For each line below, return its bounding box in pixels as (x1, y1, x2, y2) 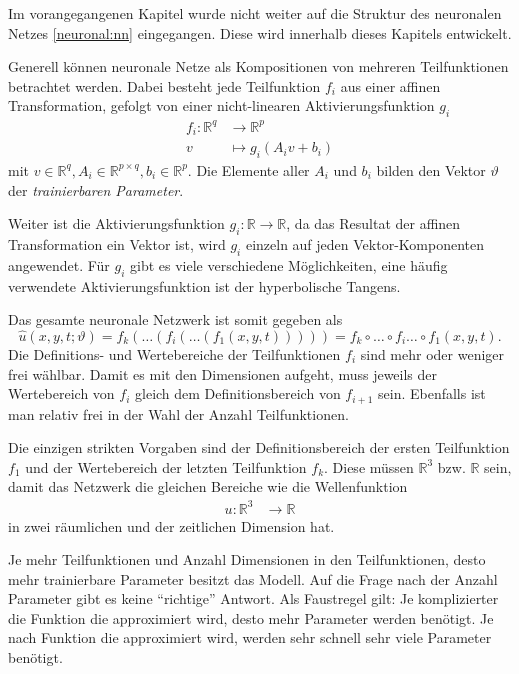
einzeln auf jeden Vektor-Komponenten (245, 233, 484, 254)
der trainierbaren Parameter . (8, 179, 184, 200)
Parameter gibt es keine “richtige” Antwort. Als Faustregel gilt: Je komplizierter (8, 588, 499, 609)
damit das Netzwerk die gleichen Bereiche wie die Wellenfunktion (8, 476, 408, 497)
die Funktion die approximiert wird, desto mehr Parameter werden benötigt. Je (8, 607, 494, 628)
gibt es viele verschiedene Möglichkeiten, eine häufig (130, 254, 448, 275)
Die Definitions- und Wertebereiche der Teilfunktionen (8, 343, 341, 364)
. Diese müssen (324, 456, 414, 477)
